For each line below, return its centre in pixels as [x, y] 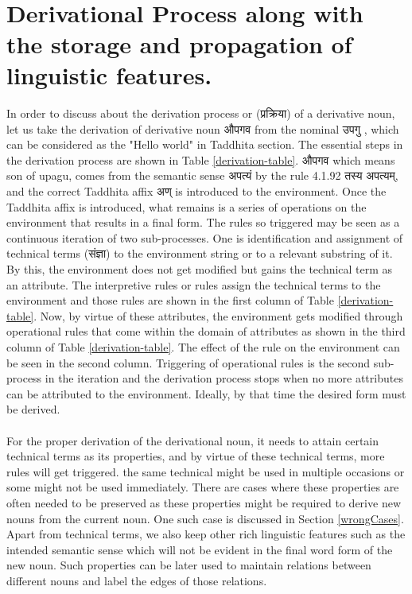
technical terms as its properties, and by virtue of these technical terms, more [196, 456]
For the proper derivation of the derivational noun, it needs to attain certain [193, 440]
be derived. [33, 409]
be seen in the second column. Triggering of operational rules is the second [189, 362]
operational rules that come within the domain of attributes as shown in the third [206, 331]
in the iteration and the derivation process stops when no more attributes [224, 378]
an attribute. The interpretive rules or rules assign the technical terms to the [194, 284]
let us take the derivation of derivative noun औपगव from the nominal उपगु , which [203, 128]
